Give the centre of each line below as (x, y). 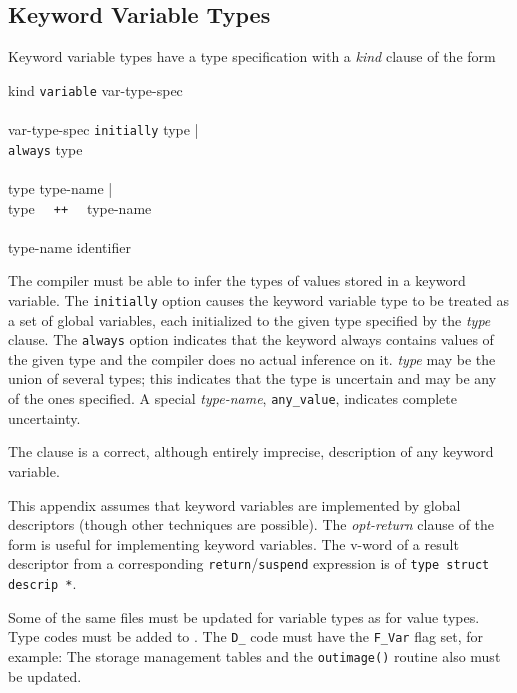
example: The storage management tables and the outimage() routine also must (254, 655)
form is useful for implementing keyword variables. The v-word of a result (233, 543)
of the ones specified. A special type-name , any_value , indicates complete (232, 398)
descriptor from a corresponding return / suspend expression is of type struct (249, 563)
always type (45, 148)
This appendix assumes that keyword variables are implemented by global (234, 504)
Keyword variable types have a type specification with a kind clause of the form (252, 56)
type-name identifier (69, 246)
